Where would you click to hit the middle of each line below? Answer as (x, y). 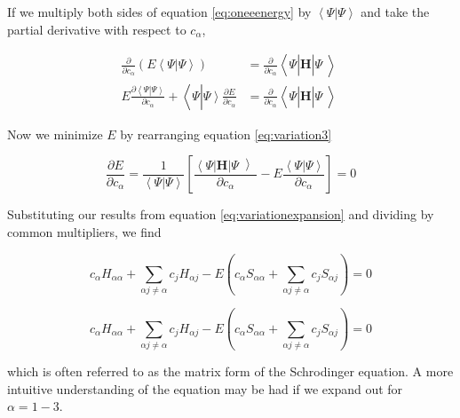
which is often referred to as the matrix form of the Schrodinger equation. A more (230, 371)
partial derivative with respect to (97, 29)
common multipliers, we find (84, 232)
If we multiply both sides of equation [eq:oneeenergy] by (159, 12)
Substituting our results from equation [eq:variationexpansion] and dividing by (221, 214)
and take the (395, 12)
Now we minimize (55, 134)
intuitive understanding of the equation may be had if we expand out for (205, 388)
